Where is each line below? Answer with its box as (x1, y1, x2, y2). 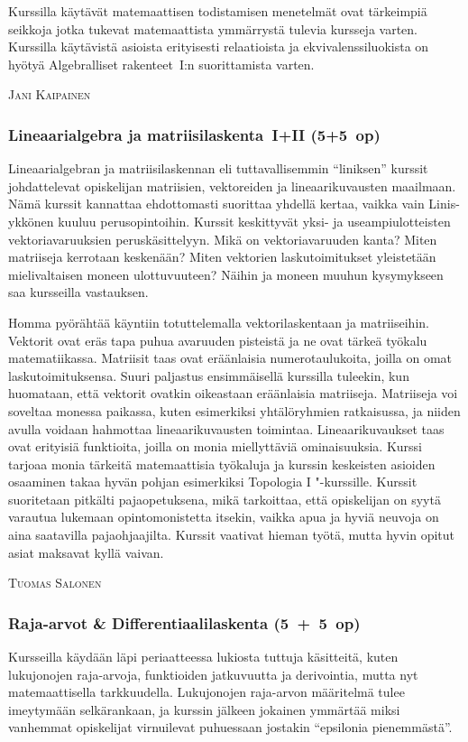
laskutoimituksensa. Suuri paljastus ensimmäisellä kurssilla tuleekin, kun (8, 366, 409, 385)
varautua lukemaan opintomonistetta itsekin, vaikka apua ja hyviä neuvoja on (8, 507, 439, 526)
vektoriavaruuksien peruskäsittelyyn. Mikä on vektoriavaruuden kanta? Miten (8, 229, 437, 248)
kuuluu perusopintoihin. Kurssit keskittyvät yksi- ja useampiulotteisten (58, 211, 451, 230)
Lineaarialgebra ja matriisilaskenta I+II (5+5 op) (8, 123, 381, 145)
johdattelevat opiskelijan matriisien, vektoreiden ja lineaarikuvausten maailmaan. (8, 176, 456, 195)
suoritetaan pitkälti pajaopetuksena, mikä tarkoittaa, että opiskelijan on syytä (8, 489, 441, 508)
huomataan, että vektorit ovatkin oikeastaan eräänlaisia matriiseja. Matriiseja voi (8, 384, 458, 403)
